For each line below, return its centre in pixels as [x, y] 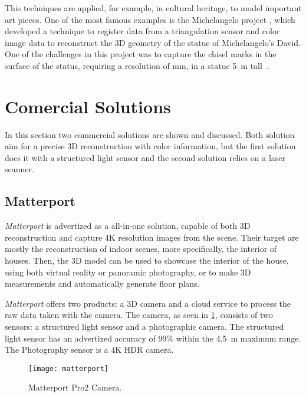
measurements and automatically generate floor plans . [102, 283]
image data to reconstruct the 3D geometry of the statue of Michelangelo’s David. [153, 42]
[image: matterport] [69, 368]
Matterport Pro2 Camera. [75, 387]
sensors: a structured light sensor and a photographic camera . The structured [144, 327]
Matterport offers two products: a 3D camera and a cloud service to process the [148, 303]
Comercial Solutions [88, 106]
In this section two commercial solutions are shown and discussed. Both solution [150, 134]
